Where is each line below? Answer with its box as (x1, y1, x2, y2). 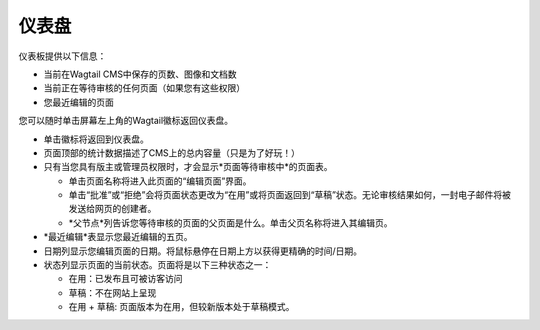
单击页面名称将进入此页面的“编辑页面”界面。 (68, 175, 252, 187)
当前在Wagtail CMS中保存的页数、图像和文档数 (43, 68, 237, 80)
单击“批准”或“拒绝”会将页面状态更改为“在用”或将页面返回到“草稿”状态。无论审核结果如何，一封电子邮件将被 (68, 189, 512, 201)
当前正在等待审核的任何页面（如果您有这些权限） (43, 82, 245, 94)
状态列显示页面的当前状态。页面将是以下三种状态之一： (43, 259, 272, 271)
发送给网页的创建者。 (68, 203, 157, 215)
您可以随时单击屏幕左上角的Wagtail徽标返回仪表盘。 (18, 115, 234, 127)
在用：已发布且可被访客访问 (68, 273, 183, 285)
